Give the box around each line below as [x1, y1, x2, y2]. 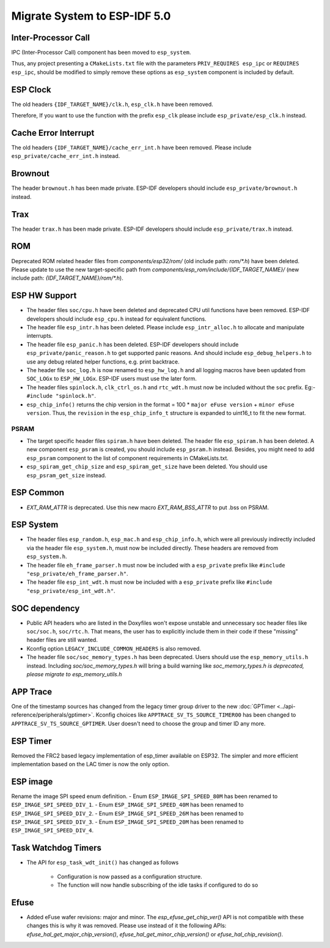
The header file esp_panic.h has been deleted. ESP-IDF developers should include [26, 340, 239, 348]
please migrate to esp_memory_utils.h [26, 671, 122, 678]
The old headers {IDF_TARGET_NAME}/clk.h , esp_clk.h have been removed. [11, 100, 213, 108]
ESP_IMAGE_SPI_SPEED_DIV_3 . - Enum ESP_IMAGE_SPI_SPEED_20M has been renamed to [11, 818, 244, 826]
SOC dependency [11, 603, 80, 613]
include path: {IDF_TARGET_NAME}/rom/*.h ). [11, 274, 123, 282]
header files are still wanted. [26, 636, 98, 644]
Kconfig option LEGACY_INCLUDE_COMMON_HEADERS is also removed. [26, 644, 202, 652]
